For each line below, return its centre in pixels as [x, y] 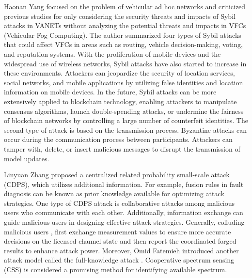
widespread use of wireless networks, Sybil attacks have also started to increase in [125, 63]
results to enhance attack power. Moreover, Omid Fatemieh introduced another [121, 250]
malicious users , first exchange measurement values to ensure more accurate [118, 231]
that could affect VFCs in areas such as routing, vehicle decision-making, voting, [123, 44]
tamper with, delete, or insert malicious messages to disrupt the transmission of [122, 148]
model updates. [27, 158]
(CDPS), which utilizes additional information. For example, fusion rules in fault [124, 184]
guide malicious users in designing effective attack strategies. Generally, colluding [124, 222]
